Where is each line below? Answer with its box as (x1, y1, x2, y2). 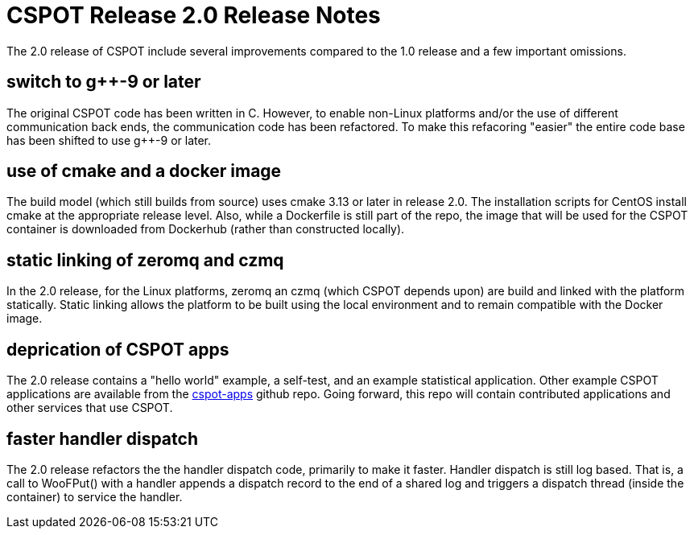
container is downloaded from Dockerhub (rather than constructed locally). (6, 222, 405, 237)
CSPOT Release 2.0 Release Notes (6, 2, 381, 29)
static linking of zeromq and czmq (6, 249, 284, 270)
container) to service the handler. (6, 489, 183, 504)
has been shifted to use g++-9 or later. (6, 133, 212, 147)
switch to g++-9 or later (6, 72, 201, 93)
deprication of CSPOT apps (6, 339, 229, 360)
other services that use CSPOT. (6, 401, 173, 415)
